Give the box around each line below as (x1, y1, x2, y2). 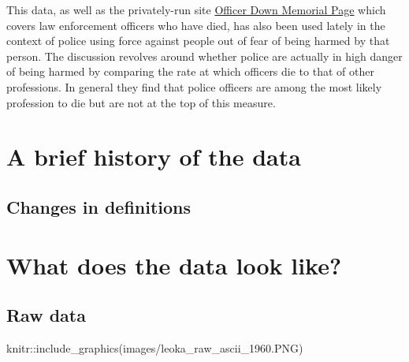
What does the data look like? (6, 248, 342, 281)
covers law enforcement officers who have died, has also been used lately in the (6, 17, 385, 33)
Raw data (6, 303, 86, 327)
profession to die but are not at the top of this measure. (6, 94, 276, 110)
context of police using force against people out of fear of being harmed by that (6, 32, 390, 49)
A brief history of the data (6, 140, 301, 173)
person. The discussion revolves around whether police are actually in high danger (6, 47, 403, 64)
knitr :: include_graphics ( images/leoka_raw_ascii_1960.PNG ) (6, 339, 303, 356)
